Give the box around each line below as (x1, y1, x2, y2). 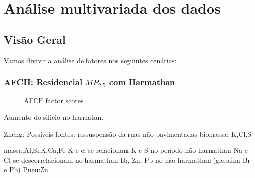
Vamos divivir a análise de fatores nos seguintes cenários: (4, 55, 177, 65)
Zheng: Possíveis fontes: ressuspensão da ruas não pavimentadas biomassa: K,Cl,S (4, 128, 252, 139)
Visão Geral (4, 32, 66, 47)
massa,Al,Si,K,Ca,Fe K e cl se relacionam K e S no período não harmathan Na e (4, 145, 248, 155)
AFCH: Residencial (4, 76, 83, 88)
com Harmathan (109, 76, 175, 88)
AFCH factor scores (24, 95, 84, 106)
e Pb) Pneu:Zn (4, 164, 48, 175)
